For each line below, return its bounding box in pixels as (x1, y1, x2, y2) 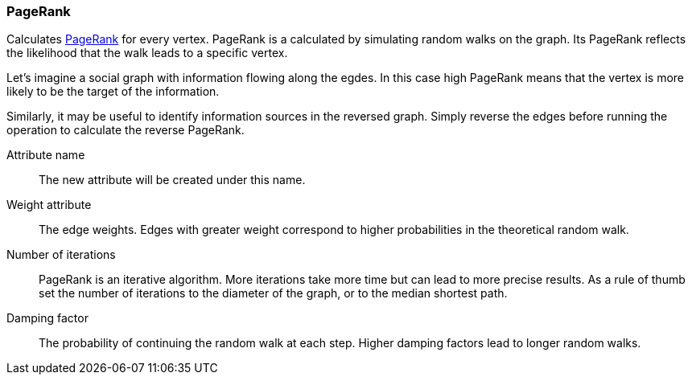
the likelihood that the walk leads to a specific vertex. (6, 46, 288, 60)
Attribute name (6, 148, 85, 162)
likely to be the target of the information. (6, 84, 220, 99)
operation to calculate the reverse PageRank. (6, 123, 245, 137)
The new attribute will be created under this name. (39, 173, 306, 187)
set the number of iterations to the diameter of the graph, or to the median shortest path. (39, 286, 508, 301)
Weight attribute (6, 198, 92, 212)
